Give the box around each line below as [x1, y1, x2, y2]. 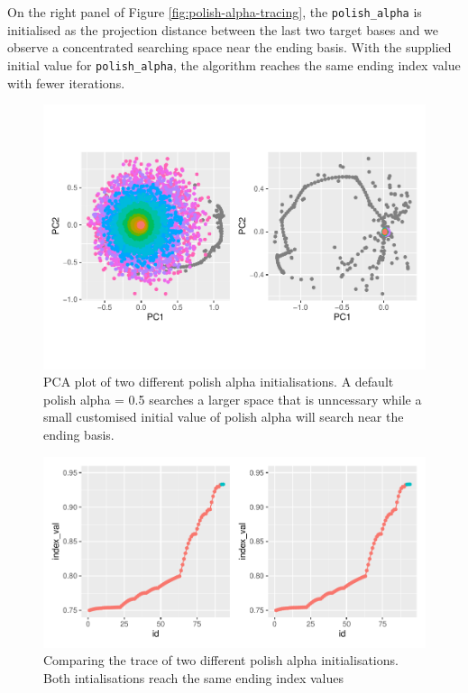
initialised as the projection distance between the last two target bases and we [7, 20, 439, 39]
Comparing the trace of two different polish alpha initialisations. [43, 651, 399, 670]
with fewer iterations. [7, 73, 125, 92]
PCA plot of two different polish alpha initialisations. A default [43, 372, 394, 391]
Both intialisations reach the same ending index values [43, 668, 344, 687]
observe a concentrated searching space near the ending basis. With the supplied [7, 38, 452, 57]
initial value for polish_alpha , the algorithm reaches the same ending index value [7, 55, 461, 74]
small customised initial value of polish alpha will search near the [43, 407, 404, 426]
